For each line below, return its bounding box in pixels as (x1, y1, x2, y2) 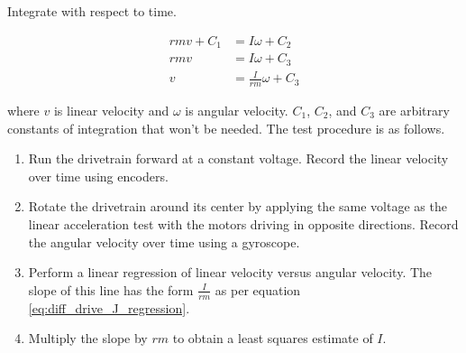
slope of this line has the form (28, 280, 194, 299)
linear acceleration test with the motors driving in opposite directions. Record (28, 214, 459, 233)
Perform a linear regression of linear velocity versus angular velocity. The (28, 263, 433, 282)
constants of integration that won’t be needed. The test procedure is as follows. (7, 118, 445, 137)
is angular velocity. (185, 100, 288, 119)
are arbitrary (379, 100, 450, 119)
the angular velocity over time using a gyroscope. (28, 232, 300, 251)
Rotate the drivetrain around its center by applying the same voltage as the (28, 197, 447, 216)
